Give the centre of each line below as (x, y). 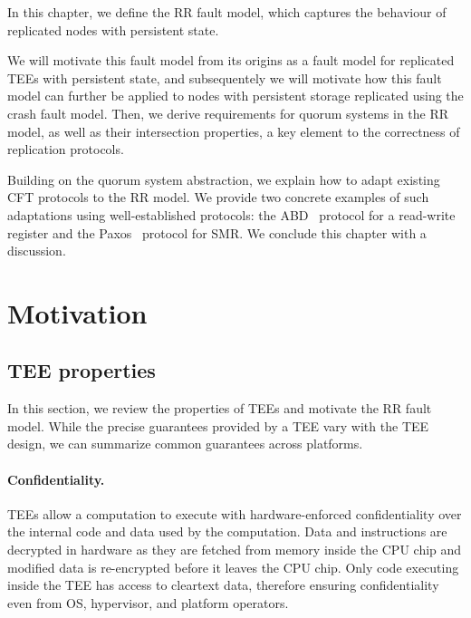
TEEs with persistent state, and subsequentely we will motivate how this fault (225, 77)
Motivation (77, 312)
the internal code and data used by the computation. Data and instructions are (227, 531)
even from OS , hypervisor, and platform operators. (148, 602)
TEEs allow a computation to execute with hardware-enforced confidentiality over (235, 513)
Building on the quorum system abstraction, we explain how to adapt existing (224, 179)
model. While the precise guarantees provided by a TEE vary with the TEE (218, 425)
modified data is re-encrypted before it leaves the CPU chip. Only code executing (233, 567)
